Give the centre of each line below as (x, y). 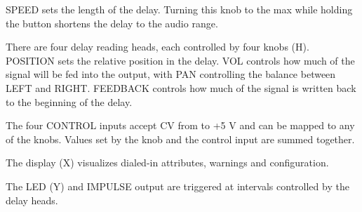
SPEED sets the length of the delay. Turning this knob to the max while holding (179, 9)
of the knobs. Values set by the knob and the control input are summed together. (180, 139)
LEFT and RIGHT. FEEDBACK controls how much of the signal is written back (181, 87)
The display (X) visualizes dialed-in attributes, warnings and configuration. (167, 163)
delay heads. (32, 200)
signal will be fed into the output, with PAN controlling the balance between (171, 74)
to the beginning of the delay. (69, 101)
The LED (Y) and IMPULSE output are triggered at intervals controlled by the (177, 186)
